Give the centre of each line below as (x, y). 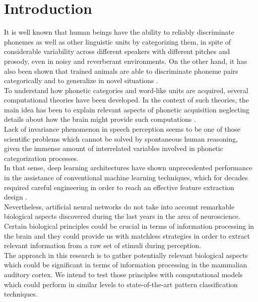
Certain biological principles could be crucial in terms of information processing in (129, 226)
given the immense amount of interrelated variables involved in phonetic (114, 148)
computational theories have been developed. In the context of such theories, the (127, 100)
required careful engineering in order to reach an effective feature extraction (119, 187)
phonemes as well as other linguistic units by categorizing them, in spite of (118, 41)
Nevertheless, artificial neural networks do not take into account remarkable (119, 206)
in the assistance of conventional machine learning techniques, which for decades (126, 177)
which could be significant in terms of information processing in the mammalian (126, 265)
